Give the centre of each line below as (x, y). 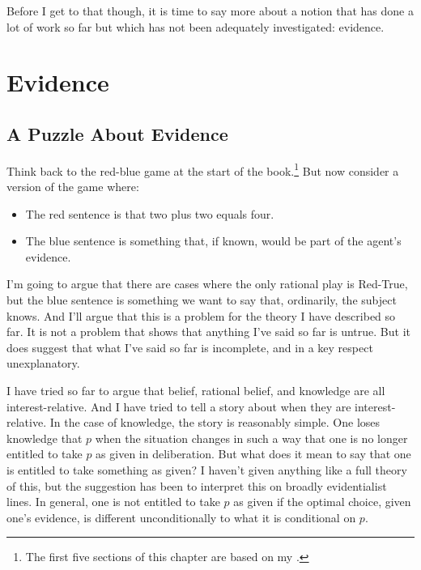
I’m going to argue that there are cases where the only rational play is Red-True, (207, 284)
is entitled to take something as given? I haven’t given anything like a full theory (207, 469)
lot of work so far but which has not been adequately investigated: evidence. (196, 26)
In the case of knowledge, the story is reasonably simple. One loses (215, 422)
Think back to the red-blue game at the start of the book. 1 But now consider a (203, 169)
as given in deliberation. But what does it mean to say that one (253, 454)
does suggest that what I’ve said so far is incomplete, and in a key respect (190, 347)
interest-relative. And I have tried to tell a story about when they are (179, 406)
